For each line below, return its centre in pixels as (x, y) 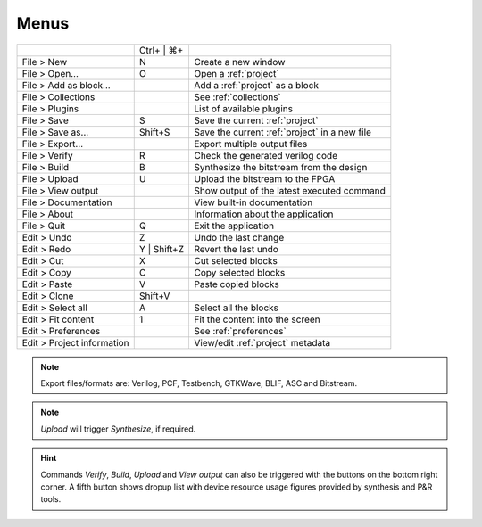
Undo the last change (239, 237)
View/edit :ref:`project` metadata (262, 342)
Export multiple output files (250, 144)
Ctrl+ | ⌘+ (161, 50)
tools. (51, 499)
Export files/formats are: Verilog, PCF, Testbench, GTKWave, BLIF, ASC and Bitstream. (199, 383)
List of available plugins (243, 109)
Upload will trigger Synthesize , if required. (118, 429)
